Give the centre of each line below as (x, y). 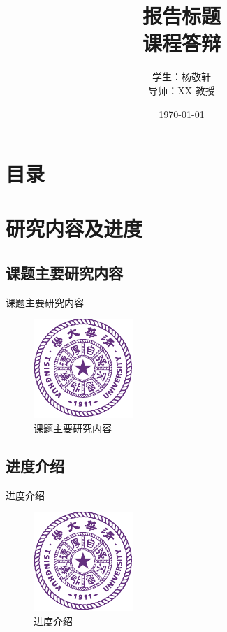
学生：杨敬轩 (182, 77)
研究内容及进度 (74, 228)
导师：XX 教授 (182, 90)
